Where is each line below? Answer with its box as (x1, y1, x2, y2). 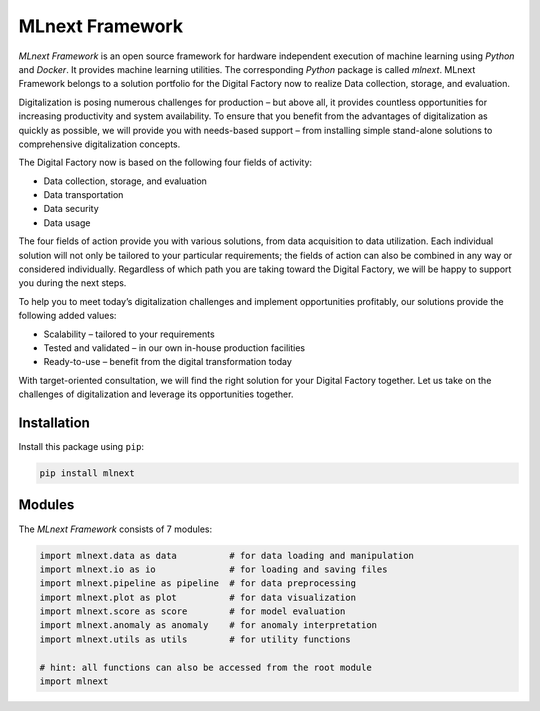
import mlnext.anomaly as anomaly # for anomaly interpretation (39, 620, 378, 631)
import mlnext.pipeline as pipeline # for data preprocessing (39, 578, 357, 589)
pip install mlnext (39, 468, 135, 479)
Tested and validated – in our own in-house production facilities (43, 341, 305, 354)
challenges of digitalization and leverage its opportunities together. (18, 388, 294, 400)
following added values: (18, 310, 117, 322)
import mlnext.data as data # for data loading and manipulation (39, 550, 415, 561)
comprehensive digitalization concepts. (18, 138, 181, 150)
